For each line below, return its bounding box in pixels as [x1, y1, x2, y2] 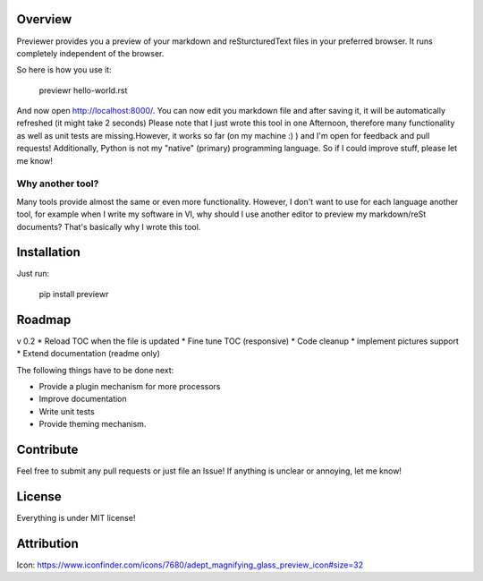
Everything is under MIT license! [16, 512, 136, 523]
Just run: [16, 269, 50, 279]
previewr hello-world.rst [38, 85, 128, 96]
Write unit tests [38, 406, 95, 416]
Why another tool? [16, 177, 99, 190]
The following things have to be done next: [16, 364, 174, 375]
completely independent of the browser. [16, 47, 165, 58]
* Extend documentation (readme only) [16, 348, 161, 359]
